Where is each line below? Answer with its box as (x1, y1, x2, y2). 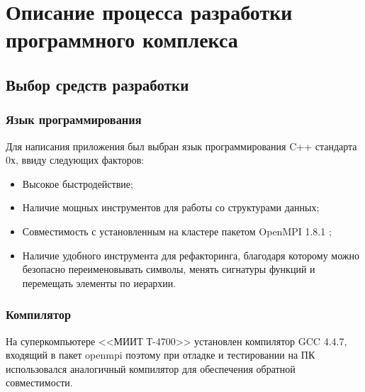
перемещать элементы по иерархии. (22, 275, 176, 290)
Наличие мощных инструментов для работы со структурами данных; (22, 200, 320, 215)
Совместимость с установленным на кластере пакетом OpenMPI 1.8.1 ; (22, 223, 332, 238)
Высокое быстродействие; (22, 176, 133, 191)
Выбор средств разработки (6, 73, 189, 95)
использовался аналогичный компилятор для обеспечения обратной (6, 361, 296, 376)
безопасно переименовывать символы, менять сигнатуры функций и (22, 262, 315, 276)
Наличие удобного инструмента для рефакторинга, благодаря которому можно (22, 247, 359, 262)
